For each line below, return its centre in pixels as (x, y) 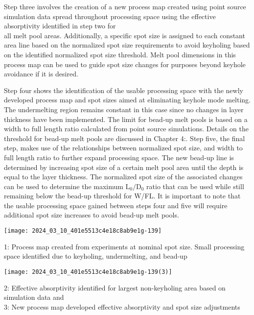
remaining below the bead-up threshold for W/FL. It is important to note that (122, 196)
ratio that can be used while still (195, 186)
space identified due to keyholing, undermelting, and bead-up (96, 256)
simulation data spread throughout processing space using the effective (110, 16)
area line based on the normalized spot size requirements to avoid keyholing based (127, 45)
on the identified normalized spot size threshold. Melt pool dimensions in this (120, 54)
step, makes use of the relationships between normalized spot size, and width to (123, 148)
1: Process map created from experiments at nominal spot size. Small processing (124, 246)
